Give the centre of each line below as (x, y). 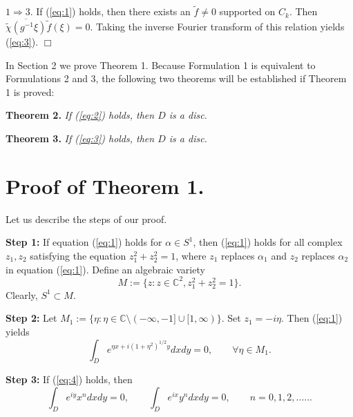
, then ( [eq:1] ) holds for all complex (268, 242)
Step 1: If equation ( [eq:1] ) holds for (84, 242)
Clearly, (22, 294)
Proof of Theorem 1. (105, 185)
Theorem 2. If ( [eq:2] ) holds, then (80, 115)
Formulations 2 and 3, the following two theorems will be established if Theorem (176, 78)
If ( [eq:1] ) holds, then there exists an (113, 11)
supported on (247, 11)
